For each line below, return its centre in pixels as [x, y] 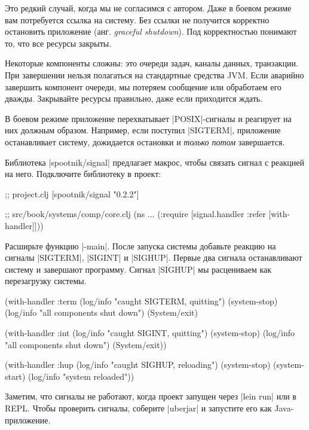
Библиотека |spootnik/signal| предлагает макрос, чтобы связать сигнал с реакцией [154, 162]
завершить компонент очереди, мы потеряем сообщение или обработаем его [143, 86]
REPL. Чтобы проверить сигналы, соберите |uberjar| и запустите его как [138, 408]
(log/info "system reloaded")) [81, 376]
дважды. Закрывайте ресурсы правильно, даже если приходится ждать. [134, 98]
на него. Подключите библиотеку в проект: [83, 174]
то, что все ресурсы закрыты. [58, 43]
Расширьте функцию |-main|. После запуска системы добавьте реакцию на [140, 246]
